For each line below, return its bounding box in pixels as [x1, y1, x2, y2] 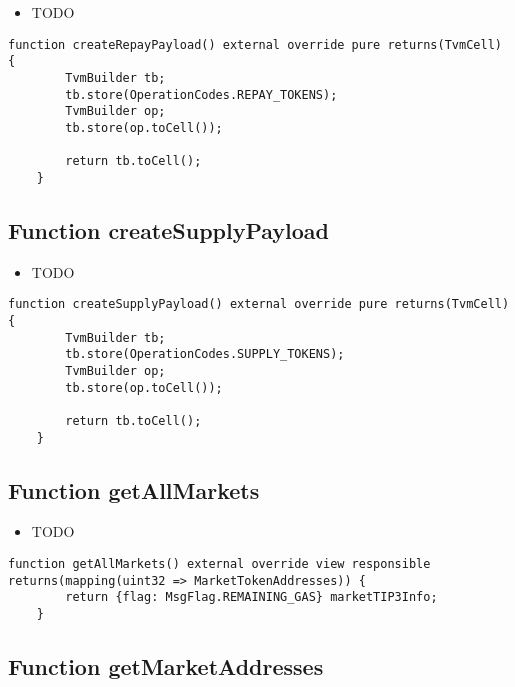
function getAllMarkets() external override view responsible [8, 557, 431, 571]
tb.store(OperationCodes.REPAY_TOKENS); [65, 87, 338, 102]
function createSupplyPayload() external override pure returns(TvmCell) [8, 297, 510, 312]
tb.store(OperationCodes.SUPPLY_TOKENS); [65, 347, 345, 362]
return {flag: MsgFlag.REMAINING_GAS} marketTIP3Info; [65, 590, 438, 605]
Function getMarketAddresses [8, 651, 324, 682]
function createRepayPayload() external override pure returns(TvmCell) [8, 37, 502, 52]
